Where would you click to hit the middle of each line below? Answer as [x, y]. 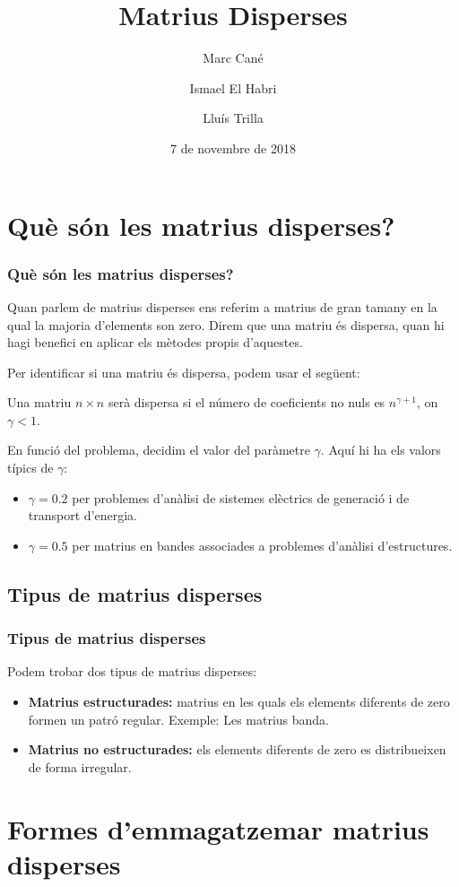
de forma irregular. [80, 766]
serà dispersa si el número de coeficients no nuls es [247, 402]
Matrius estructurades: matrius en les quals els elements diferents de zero [239, 702]
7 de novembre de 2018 [233, 148]
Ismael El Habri [233, 87]
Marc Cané [233, 58]
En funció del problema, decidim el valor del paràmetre [159, 450]
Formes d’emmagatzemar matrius [218, 828]
